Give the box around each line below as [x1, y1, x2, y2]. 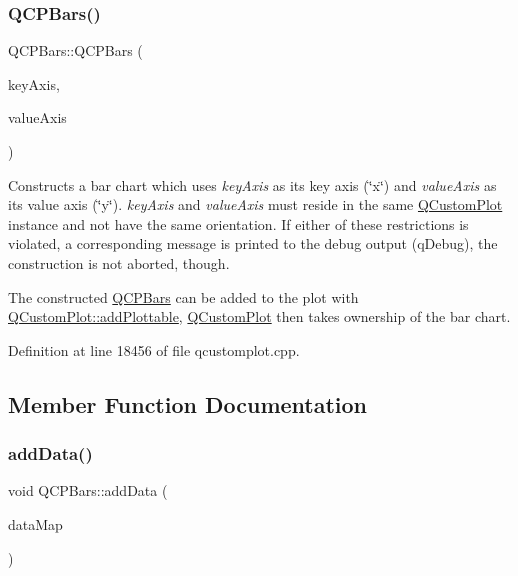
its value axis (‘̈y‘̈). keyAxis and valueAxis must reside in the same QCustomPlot [8, 194, 503, 215]
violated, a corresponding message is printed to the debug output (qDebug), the [8, 233, 498, 254]
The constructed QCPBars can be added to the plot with [8, 286, 359, 307]
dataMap [8, 513, 63, 534]
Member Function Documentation [8, 388, 368, 419]
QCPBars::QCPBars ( [8, 40, 143, 61]
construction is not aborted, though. [8, 252, 230, 273]
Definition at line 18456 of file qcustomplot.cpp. [8, 339, 300, 360]
